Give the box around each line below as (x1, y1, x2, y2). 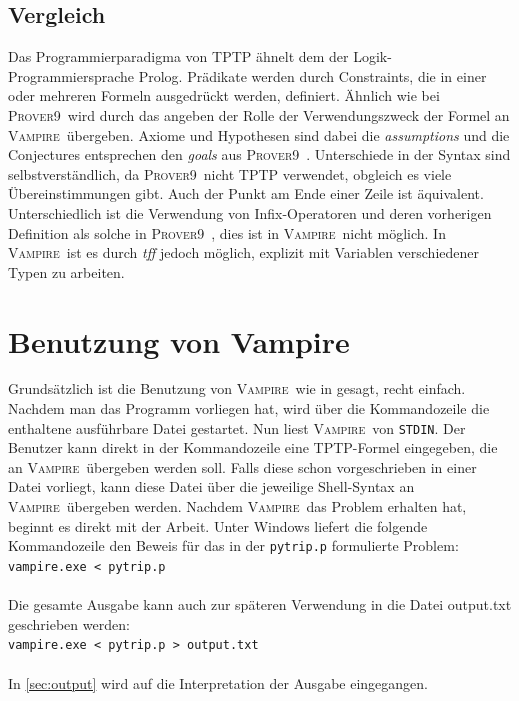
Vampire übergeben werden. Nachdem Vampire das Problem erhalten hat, (8, 496, 467, 517)
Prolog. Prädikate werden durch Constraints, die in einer (138, 65, 487, 86)
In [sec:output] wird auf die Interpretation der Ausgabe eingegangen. (8, 672, 428, 693)
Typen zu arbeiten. (8, 261, 125, 282)
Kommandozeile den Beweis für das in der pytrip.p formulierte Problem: (8, 535, 459, 556)
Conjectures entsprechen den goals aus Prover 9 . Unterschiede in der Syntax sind (8, 144, 511, 165)
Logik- (353, 46, 392, 67)
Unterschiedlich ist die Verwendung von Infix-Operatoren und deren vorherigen (8, 202, 492, 223)
